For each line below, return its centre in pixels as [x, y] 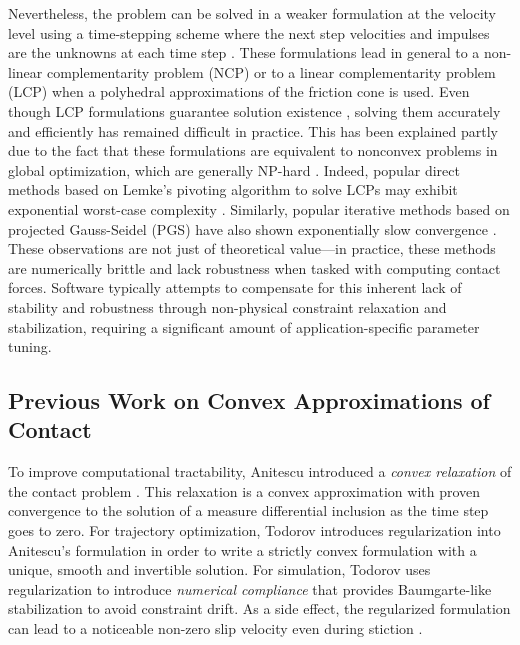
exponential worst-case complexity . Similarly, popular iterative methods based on [259, 208]
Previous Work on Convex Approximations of [249, 400]
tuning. [30, 346]
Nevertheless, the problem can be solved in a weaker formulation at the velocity [252, 13]
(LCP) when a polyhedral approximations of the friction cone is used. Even [239, 91]
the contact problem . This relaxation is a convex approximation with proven [244, 490]
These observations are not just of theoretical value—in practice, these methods [252, 248]
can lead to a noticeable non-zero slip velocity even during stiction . [215, 628]
